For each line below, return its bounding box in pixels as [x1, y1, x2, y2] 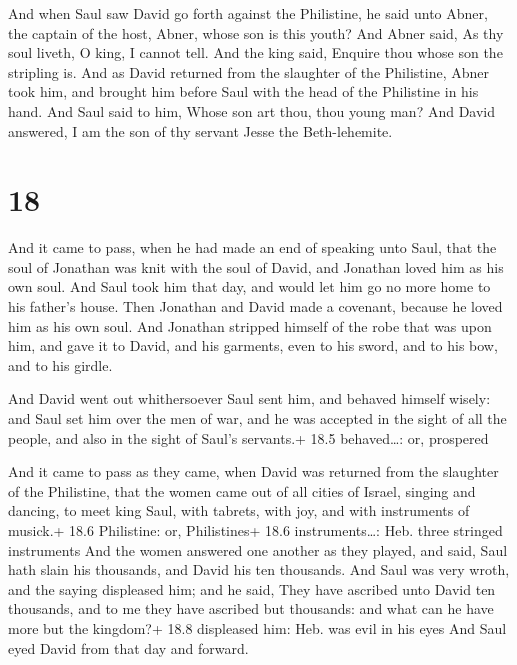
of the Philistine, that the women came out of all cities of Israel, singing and [8, 480, 476, 501]
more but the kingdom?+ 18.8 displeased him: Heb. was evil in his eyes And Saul [8, 617, 507, 638]
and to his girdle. [8, 354, 113, 375]
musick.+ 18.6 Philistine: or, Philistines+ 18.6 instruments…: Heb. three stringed [8, 520, 503, 540]
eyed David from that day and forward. [8, 637, 249, 658]
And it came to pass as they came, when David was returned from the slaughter [8, 461, 499, 482]
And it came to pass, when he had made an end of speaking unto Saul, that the [8, 237, 497, 258]
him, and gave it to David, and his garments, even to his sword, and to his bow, [8, 335, 498, 356]
